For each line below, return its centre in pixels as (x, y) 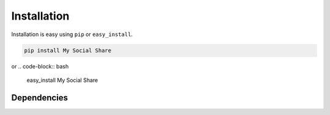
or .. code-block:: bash (40, 66)
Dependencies (40, 98)
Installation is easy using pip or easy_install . (72, 34)
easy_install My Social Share (62, 80)
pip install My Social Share (68, 50)
